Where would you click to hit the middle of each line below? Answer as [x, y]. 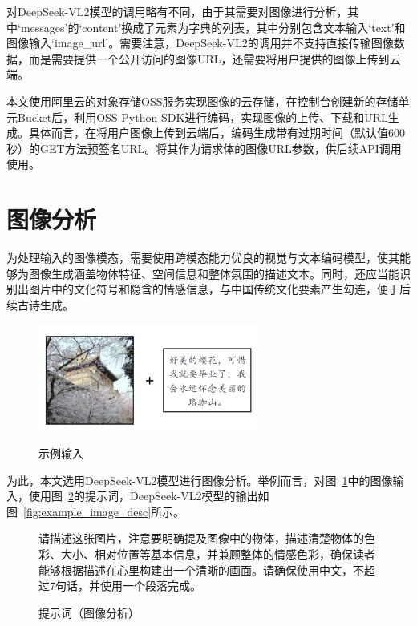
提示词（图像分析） [89, 612]
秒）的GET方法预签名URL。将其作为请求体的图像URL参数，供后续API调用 [204, 148]
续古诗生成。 [40, 304]
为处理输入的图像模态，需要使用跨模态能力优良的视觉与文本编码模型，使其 [203, 258]
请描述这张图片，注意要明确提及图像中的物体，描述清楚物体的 [201, 538]
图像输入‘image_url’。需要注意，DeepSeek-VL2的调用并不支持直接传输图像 [200, 43]
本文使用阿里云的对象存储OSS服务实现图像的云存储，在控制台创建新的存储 [202, 101]
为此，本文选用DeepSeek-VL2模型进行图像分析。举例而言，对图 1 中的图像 [200, 480]
